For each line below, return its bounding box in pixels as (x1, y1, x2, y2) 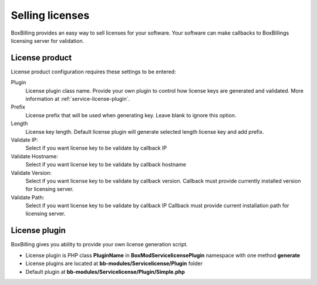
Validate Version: (11, 169, 52, 176)
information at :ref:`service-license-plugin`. (25, 96, 130, 103)
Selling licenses (11, 9, 90, 22)
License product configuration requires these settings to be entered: (11, 68, 176, 75)
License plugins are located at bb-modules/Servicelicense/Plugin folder (25, 260, 203, 267)
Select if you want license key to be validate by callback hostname (25, 161, 186, 168)
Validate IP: (11, 136, 38, 143)
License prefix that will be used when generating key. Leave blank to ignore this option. (25, 111, 237, 118)
